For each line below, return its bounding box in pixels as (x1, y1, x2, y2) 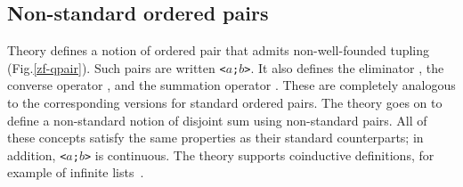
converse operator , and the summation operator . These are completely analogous (7, 76, 456, 94)
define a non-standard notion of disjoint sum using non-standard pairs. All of (7, 110, 427, 129)
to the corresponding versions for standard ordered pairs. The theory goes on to (7, 93, 443, 112)
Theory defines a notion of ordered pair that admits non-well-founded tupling (7, 41, 430, 60)
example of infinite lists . (7, 163, 144, 182)
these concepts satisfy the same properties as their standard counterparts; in (7, 128, 424, 147)
